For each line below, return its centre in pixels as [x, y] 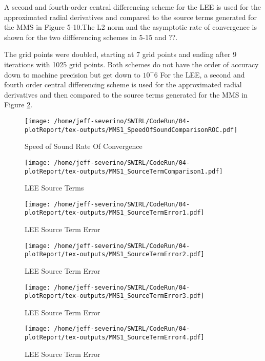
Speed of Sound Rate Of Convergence [84, 146]
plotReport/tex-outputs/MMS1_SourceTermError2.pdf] [115, 254]
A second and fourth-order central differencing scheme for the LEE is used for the [132, 7]
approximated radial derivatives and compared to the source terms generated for [130, 17]
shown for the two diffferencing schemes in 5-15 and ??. [91, 37]
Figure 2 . [18, 104]
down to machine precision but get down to [72, 74]
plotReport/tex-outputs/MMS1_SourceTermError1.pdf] [115, 213]
